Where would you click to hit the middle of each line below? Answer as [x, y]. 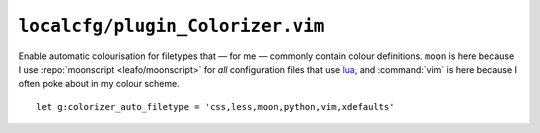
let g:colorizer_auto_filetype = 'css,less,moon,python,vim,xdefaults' [215, 106]
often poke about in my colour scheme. [99, 84]
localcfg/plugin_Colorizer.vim [171, 26]
